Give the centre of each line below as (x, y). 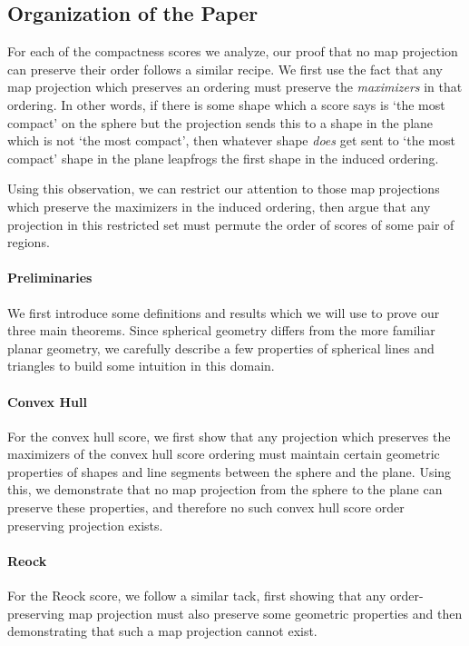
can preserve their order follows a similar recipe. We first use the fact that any (225, 69)
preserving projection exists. (85, 525)
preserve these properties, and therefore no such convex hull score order (206, 507)
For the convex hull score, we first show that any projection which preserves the (229, 436)
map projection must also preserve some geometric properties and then (265, 613)
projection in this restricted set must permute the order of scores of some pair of (231, 224)
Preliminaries (50, 278)
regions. (29, 242)
